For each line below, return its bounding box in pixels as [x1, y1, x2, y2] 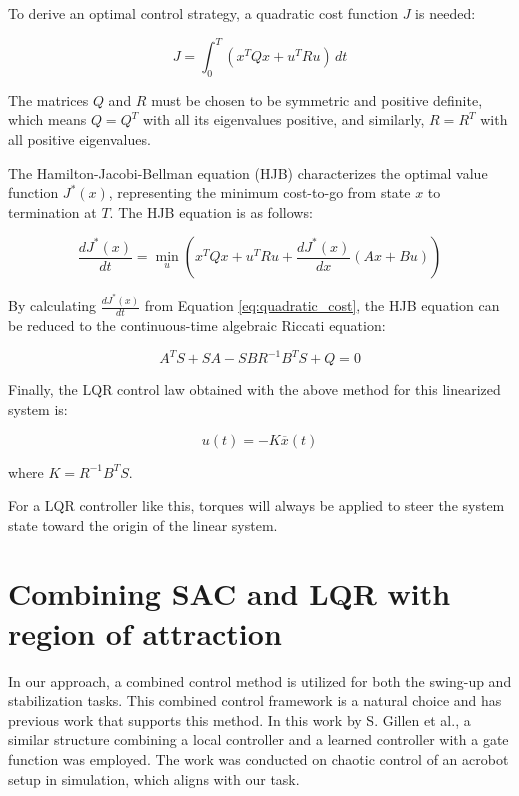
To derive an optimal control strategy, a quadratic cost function [8, 3, 398, 23]
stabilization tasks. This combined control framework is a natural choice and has [8, 690, 502, 711]
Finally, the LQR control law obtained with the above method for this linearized [8, 379, 501, 400]
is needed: [415, 3, 476, 23]
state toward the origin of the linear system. [8, 514, 278, 535]
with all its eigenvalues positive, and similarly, [142, 109, 425, 130]
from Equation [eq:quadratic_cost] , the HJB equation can [144, 295, 500, 316]
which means [8, 109, 87, 130]
